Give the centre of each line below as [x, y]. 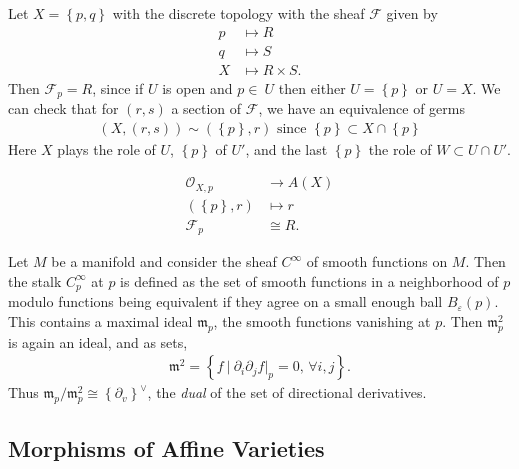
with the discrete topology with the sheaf [238, 13]
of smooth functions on [377, 261]
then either [312, 87]
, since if [118, 87]
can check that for [63, 108]
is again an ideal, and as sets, [98, 341]
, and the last [286, 148]
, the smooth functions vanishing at [322, 321]
